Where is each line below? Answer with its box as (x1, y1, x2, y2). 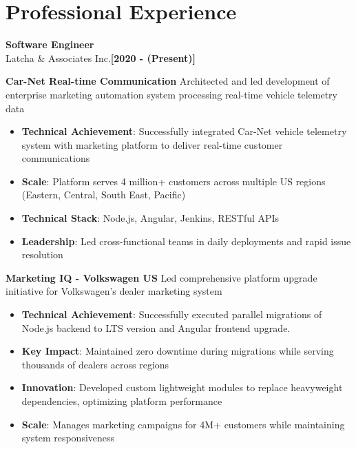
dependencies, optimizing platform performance (21, 394, 222, 408)
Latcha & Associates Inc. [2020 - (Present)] (6, 50, 196, 65)
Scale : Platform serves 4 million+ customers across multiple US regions (21, 174, 326, 188)
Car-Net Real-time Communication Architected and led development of (6, 74, 330, 88)
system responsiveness (21, 430, 115, 445)
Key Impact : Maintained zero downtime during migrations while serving (21, 344, 334, 358)
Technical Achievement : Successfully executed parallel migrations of (21, 307, 322, 322)
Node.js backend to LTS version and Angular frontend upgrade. (21, 320, 291, 335)
